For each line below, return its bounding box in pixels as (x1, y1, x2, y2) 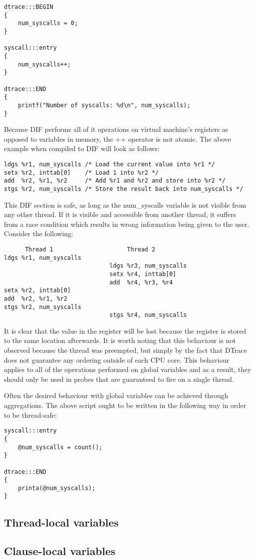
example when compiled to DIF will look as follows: (4, 143, 160, 154)
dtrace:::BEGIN (4, 3, 54, 10)
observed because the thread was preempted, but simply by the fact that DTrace (4, 345, 247, 355)
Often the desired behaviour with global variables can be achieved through (4, 390, 228, 401)
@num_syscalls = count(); (18, 443, 103, 451)
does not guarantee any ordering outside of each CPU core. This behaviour (4, 354, 229, 365)
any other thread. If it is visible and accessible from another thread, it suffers (4, 209, 236, 219)
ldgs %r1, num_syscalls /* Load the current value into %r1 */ (4, 160, 215, 168)
